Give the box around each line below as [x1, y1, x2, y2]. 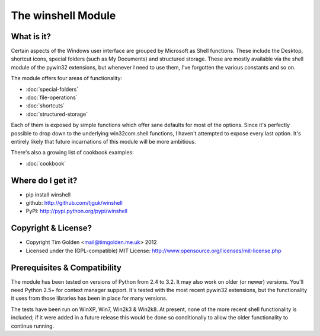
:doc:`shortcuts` [25, 102, 65, 109]
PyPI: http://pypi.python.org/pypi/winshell [25, 208, 127, 215]
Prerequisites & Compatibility [11, 262, 121, 272]
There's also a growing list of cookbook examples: [11, 149, 134, 156]
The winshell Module [11, 9, 116, 22]
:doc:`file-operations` [25, 94, 78, 101]
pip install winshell [25, 191, 71, 198]
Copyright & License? [11, 223, 92, 233]
